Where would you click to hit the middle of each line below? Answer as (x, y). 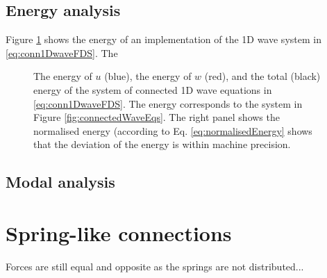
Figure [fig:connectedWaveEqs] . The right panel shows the (157, 117)
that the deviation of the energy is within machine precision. (162, 144)
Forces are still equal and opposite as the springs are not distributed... (155, 266)
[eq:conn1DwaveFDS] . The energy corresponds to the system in (168, 103)
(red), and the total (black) (262, 76)
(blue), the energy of (148, 76)
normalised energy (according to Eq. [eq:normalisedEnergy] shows (173, 130)
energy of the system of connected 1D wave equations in (153, 89)
